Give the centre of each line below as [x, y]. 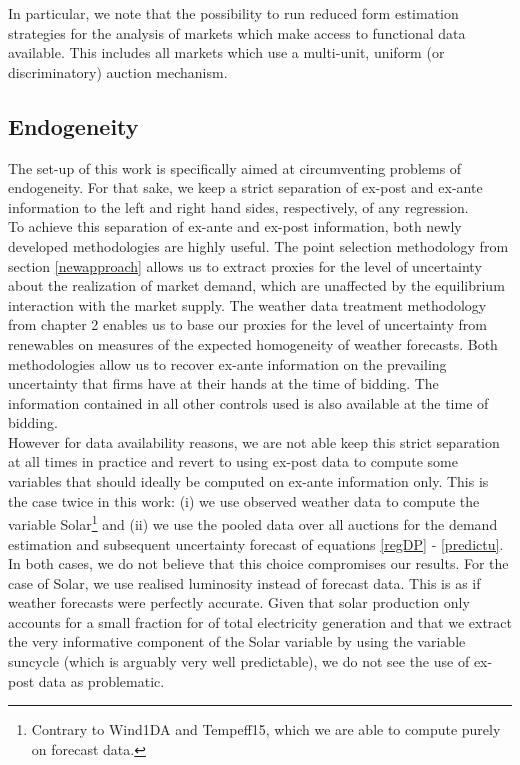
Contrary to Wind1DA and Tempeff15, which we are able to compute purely [266, 729]
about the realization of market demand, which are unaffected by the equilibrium [256, 285]
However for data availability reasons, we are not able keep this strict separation [254, 441]
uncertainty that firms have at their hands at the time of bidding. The [223, 383]
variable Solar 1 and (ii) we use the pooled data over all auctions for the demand [253, 522]
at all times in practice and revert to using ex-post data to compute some [233, 461]
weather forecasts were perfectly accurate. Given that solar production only [239, 602]
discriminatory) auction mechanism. [118, 71]
